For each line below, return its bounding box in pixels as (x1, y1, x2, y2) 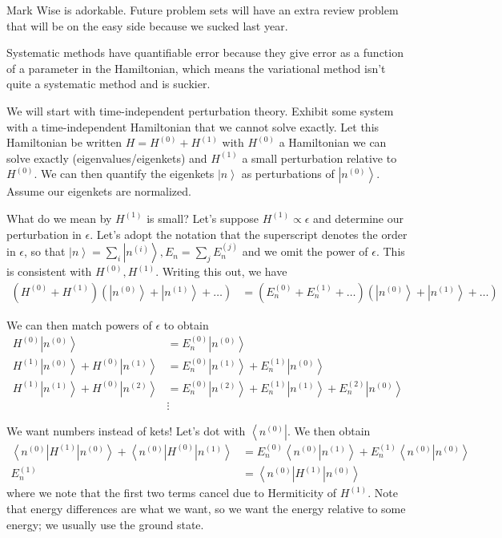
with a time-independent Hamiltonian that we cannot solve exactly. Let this (6, 118, 380, 135)
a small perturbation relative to (242, 149, 397, 166)
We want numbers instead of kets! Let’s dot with (6, 422, 246, 439)
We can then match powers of (6, 316, 152, 333)
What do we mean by (6, 209, 112, 226)
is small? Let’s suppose (147, 209, 259, 226)
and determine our (313, 209, 404, 226)
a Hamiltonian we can (279, 134, 387, 151)
